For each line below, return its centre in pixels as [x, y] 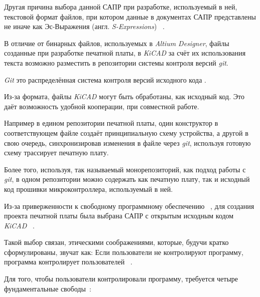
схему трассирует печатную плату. [56, 153]
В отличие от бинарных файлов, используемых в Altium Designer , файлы [117, 43]
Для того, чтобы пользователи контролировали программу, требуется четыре [121, 279]
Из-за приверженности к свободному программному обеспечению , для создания [129, 206]
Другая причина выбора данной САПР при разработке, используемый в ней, [121, 7]
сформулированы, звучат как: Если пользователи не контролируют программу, [124, 252]
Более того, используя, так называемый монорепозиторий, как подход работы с [125, 169]
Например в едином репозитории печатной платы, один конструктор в [111, 123]
